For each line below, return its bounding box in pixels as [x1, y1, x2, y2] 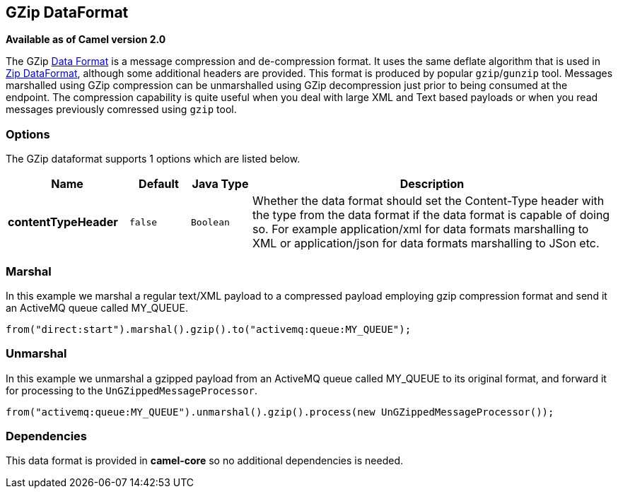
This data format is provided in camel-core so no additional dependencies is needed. [6, 454, 404, 467]
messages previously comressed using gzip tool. [6, 103, 237, 116]
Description [400, 177, 465, 192]
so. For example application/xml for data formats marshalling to [252, 222, 589, 237]
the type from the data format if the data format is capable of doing [252, 208, 610, 223]
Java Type [192, 177, 249, 192]
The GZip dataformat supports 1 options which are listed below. [6, 153, 301, 165]
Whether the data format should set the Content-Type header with [252, 194, 605, 208]
